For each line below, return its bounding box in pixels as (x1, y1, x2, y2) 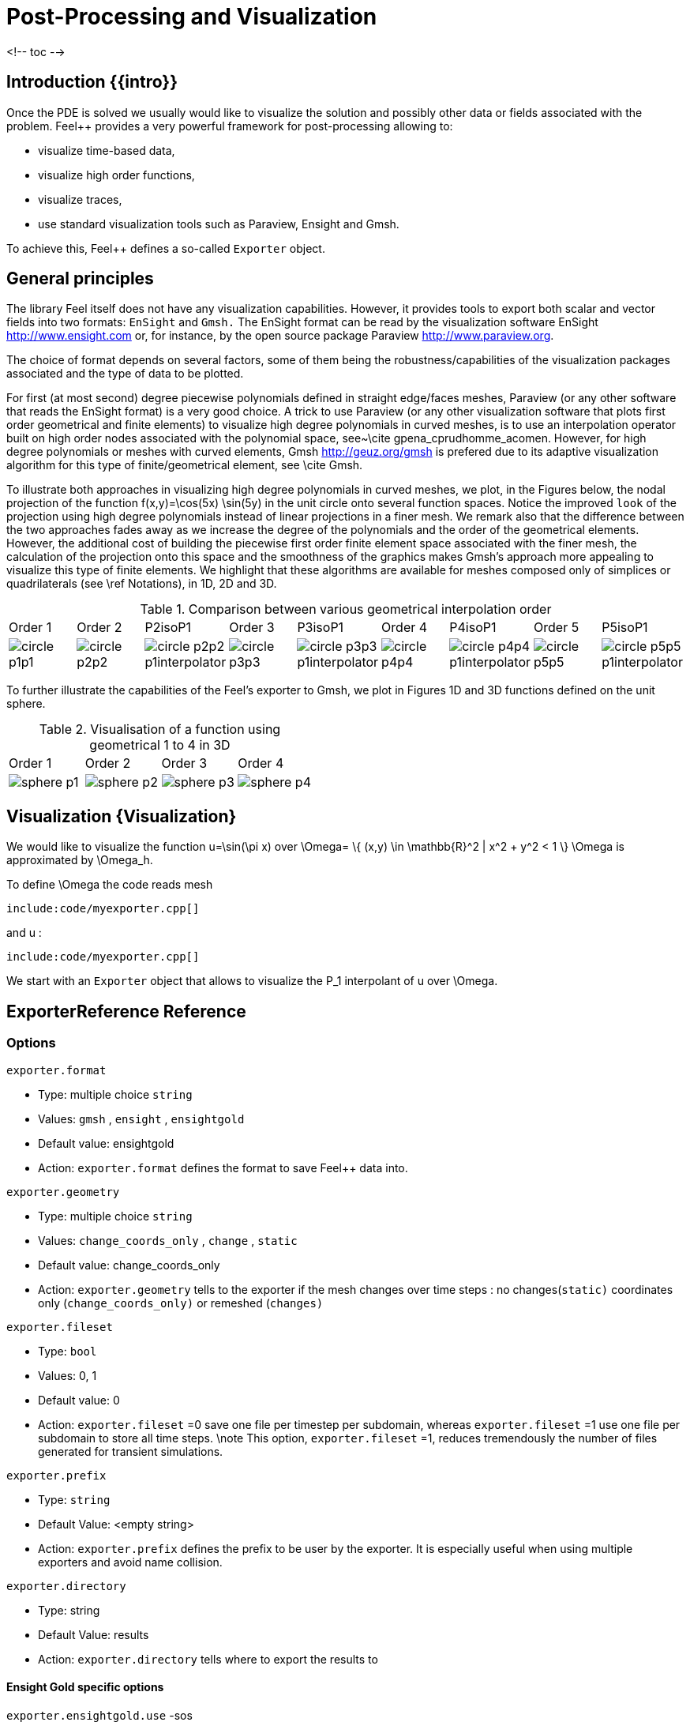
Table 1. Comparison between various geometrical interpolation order (140, 601, 552, 618)
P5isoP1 (602, 619, 648, 636)
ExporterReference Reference (6, 1001, 246, 1021)
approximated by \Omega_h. (6, 853, 153, 867)
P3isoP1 (297, 619, 344, 636)
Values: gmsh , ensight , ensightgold (38, 1111, 245, 1126)
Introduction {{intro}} (6, 72, 178, 92)
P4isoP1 (449, 619, 497, 636)
